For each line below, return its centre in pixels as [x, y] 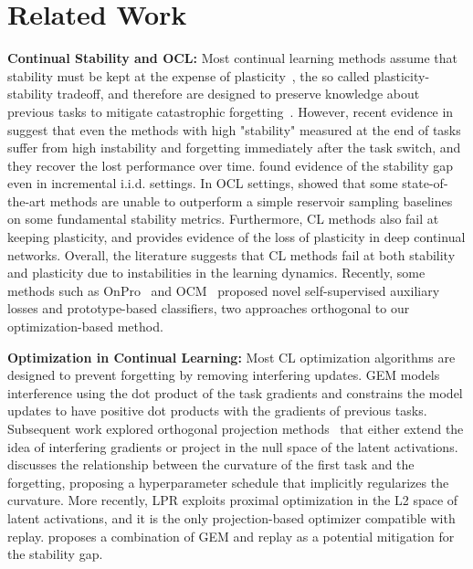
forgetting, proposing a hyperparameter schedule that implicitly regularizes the [228, 482]
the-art [27, 200]
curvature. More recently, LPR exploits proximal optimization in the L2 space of [233, 500]
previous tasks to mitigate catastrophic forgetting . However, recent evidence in [231, 111]
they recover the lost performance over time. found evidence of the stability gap [230, 165]
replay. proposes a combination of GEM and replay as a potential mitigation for [231, 536]
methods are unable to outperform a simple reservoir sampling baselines [251, 200]
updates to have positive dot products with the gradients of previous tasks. [217, 411]
